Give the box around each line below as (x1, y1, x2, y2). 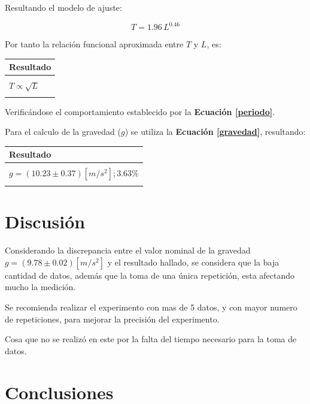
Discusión (5, 209, 86, 234)
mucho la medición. (5, 281, 76, 293)
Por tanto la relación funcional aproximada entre (5, 38, 184, 50)
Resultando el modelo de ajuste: (5, 1, 122, 13)
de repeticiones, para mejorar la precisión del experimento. (5, 312, 220, 325)
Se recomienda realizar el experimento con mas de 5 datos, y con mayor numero (5, 301, 297, 313)
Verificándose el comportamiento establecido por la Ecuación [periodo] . (5, 105, 275, 117)
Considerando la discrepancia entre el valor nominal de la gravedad (5, 244, 251, 257)
